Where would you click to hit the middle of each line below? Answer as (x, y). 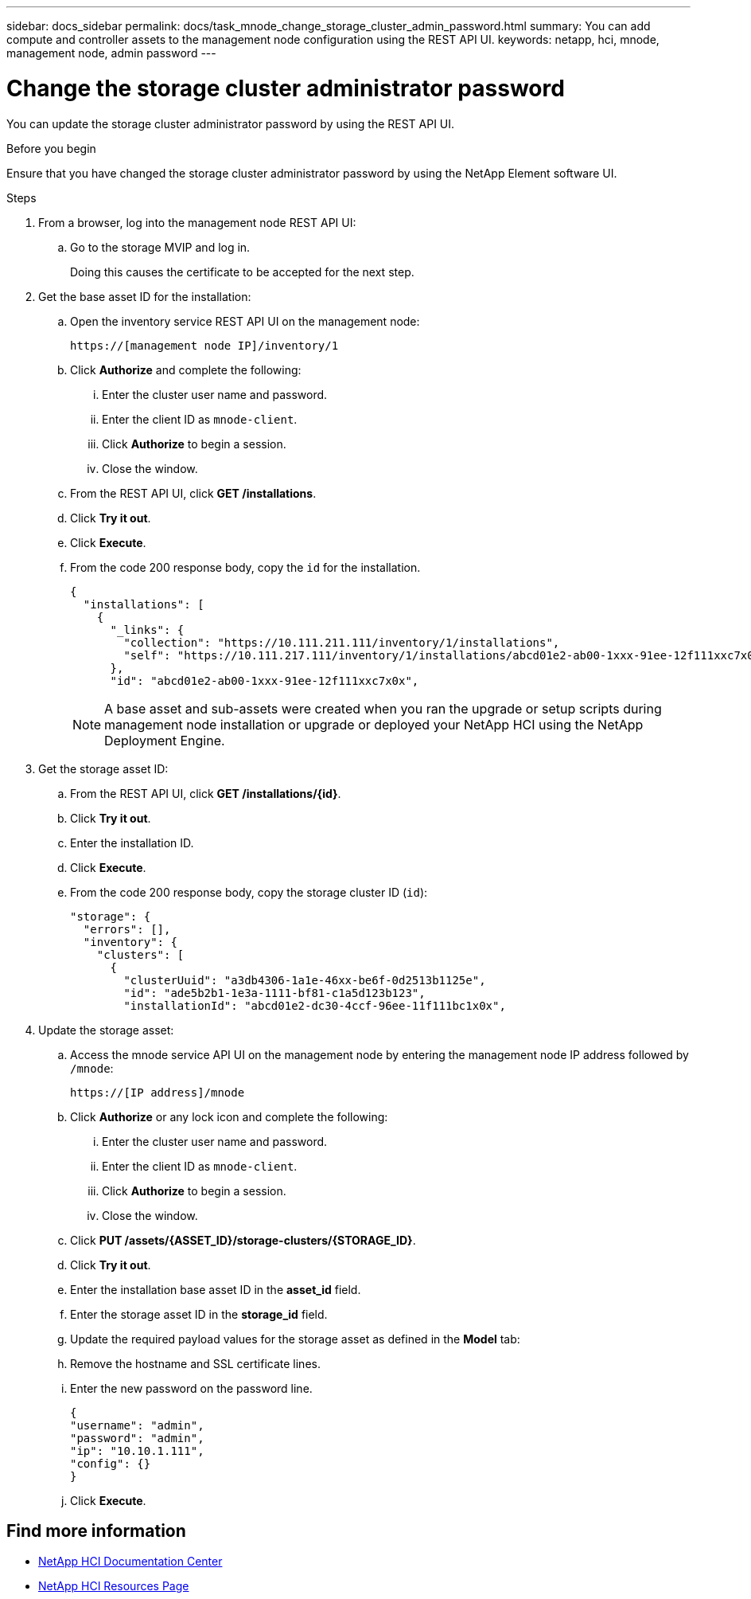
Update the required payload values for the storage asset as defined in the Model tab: (295, 1339)
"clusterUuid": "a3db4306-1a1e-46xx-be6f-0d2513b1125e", (305, 980)
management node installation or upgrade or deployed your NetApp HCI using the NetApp (374, 724)
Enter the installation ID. (132, 843)
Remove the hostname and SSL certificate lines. (195, 1363)
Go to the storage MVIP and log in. (160, 247)
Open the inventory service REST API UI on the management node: (245, 321)
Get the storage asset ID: (103, 768)
